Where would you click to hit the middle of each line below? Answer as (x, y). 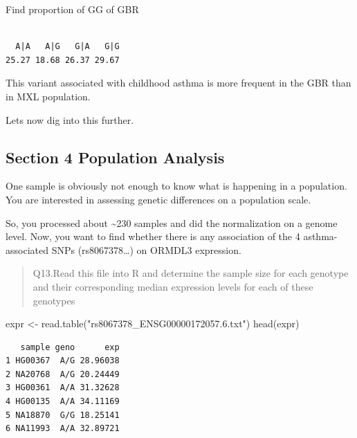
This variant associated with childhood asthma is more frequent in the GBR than (178, 83)
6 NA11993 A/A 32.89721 (63, 429)
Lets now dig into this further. (70, 119)
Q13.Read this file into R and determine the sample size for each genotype (191, 273)
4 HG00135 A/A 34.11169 (63, 402)
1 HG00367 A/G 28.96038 (63, 361)
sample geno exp (70, 347)
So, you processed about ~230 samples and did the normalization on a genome (172, 222)
